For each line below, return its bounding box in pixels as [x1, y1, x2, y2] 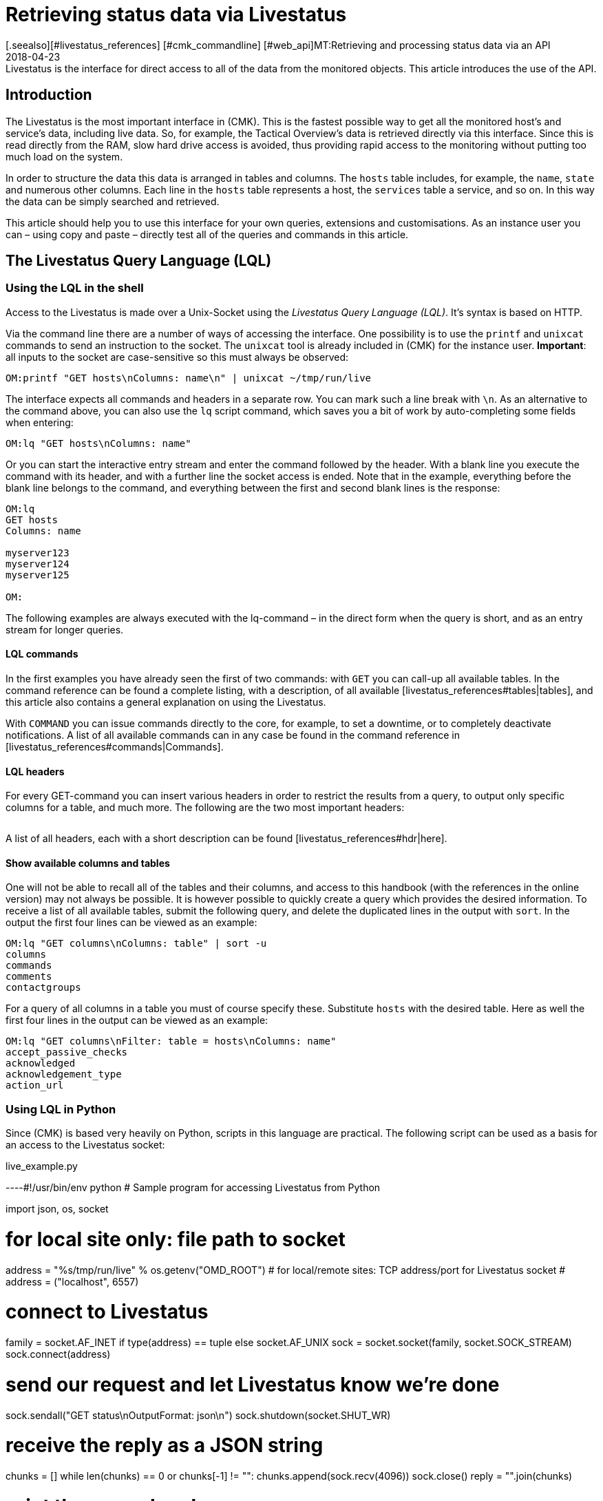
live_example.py [6, 1160, 78, 1173]
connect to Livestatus [6, 1300, 209, 1324]
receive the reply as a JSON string [6, 1434, 324, 1458]
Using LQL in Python [6, 1102, 116, 1116]
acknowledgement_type [6, 1069, 122, 1080]
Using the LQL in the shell [6, 281, 144, 295]
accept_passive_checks [6, 1047, 128, 1058]
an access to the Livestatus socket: [6, 1139, 165, 1151]
